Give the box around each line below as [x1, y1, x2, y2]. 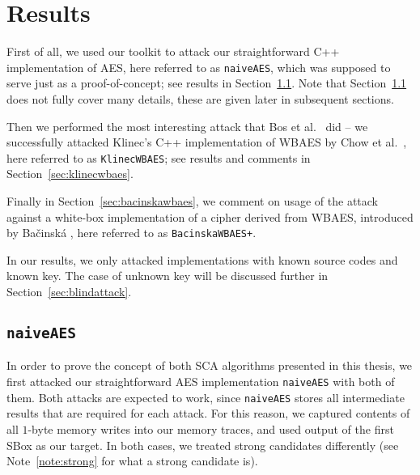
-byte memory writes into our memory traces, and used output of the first [28, 420, 394, 437]
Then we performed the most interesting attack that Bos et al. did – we [6, 117, 368, 134]
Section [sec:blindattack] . [6, 283, 132, 300]
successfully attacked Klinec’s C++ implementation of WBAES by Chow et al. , [6, 134, 407, 151]
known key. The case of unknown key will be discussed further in [6, 267, 329, 284]
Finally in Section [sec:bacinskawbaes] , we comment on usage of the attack [6, 193, 378, 209]
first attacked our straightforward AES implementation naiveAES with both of [6, 373, 395, 389]
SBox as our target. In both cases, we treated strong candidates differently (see [6, 436, 399, 453]
